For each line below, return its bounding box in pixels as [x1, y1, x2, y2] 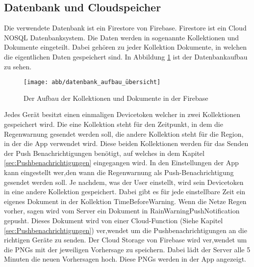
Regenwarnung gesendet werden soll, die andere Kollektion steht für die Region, [4, 128, 244, 139]
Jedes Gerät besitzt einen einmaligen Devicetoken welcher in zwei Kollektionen [4, 109, 241, 119]
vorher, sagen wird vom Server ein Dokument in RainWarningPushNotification [4, 206, 240, 216]
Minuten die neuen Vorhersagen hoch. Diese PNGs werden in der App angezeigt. [4, 254, 246, 264]
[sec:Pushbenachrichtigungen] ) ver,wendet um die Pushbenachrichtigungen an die [4, 225, 247, 235]
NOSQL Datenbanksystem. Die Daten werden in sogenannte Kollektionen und [4, 32, 239, 42]
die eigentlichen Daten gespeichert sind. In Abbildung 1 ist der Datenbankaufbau [4, 51, 248, 61]
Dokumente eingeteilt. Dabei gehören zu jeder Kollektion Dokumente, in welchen [4, 42, 247, 52]
